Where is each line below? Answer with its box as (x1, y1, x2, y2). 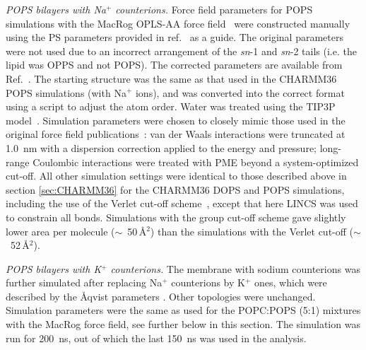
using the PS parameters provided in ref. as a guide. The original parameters (6, 30, 343, 45)
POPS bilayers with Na (6, 2, 106, 16)
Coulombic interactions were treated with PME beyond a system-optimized (33, 154, 359, 169)
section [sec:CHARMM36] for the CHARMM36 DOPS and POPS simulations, (6, 182, 345, 197)
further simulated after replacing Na (6, 275, 163, 290)
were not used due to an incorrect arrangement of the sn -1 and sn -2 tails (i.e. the (6, 43, 357, 58)
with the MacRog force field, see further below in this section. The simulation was (6, 317, 360, 332)
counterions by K (171, 275, 245, 290)
